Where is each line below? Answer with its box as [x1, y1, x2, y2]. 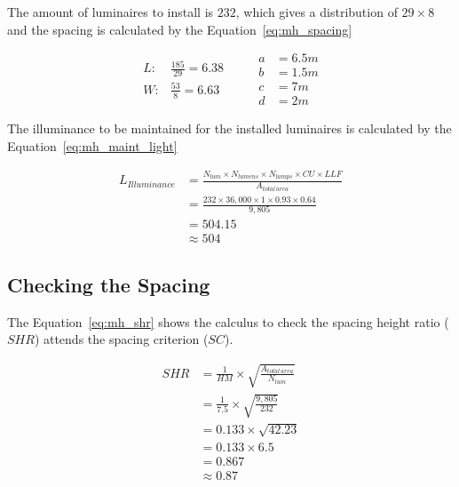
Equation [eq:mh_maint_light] [7, 136, 178, 155]
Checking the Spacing [7, 270, 210, 298]
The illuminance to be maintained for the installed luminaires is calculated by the [7, 119, 452, 138]
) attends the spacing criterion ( [34, 330, 209, 348]
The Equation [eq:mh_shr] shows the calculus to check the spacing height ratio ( [7, 312, 449, 331]
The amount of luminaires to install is [7, 3, 214, 20]
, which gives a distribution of [235, 3, 398, 20]
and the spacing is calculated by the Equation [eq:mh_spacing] [7, 20, 352, 38]
